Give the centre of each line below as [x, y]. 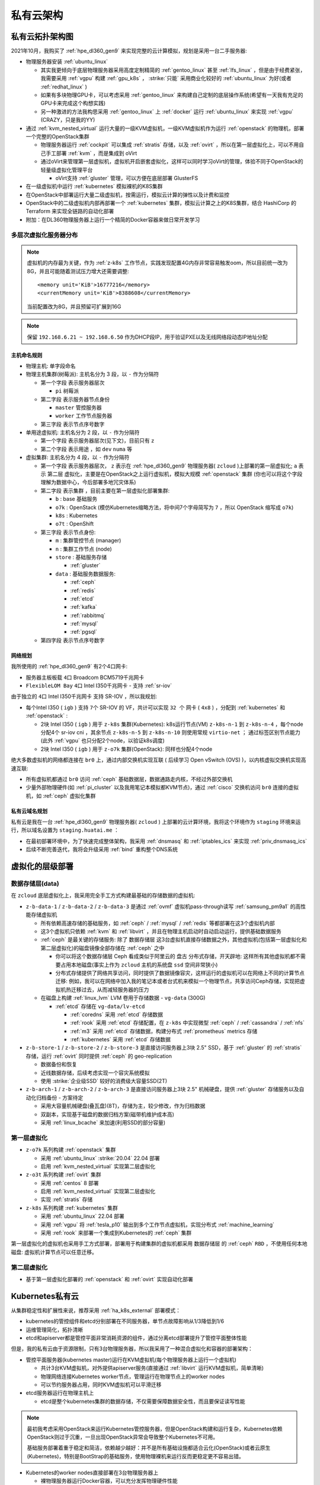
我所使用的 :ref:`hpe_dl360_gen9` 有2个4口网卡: [69, 666]
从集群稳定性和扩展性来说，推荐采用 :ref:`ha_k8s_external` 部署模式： [96, 1310]
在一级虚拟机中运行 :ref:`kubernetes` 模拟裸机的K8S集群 [94, 187]
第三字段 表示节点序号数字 [73, 424]
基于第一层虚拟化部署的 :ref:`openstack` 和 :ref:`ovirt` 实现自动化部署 [110, 1279]
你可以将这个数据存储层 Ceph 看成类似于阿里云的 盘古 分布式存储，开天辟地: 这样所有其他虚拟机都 [175, 956]
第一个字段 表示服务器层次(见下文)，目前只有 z [97, 441]
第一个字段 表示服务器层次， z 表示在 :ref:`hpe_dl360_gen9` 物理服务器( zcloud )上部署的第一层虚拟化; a [169, 466]
